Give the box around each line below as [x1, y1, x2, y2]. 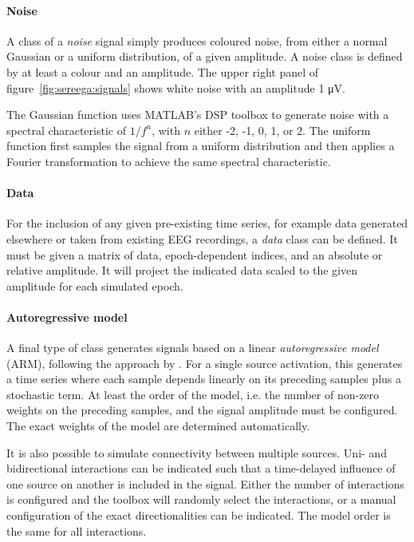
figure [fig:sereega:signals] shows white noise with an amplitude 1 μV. [6, 79, 345, 96]
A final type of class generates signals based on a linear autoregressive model [6, 339, 379, 356]
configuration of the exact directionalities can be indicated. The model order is [6, 507, 391, 524]
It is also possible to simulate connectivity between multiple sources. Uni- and [6, 444, 387, 461]
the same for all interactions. [6, 522, 147, 539]
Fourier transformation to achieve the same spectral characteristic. [6, 152, 331, 169]
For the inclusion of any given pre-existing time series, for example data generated [6, 215, 408, 231]
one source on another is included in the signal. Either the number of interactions [6, 475, 404, 492]
